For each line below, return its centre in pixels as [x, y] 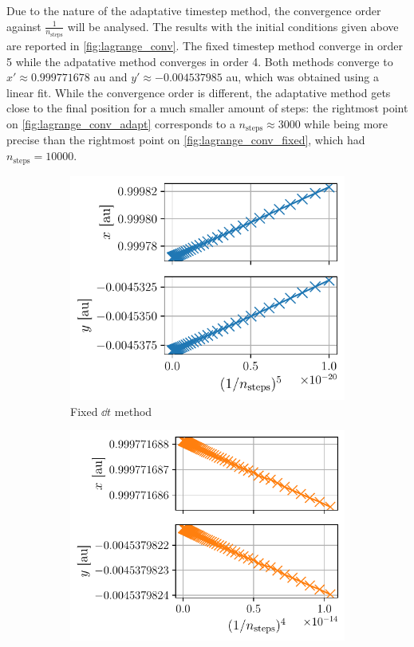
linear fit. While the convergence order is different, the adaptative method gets [199, 92]
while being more [346, 124]
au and [110, 77]
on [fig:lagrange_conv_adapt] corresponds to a [121, 124]
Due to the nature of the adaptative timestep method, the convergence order [194, 10]
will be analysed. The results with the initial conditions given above [233, 26]
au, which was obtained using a [302, 77]
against [24, 26]
